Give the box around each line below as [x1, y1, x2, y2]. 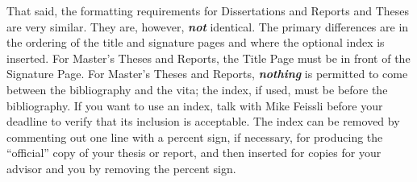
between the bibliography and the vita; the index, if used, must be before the [6, 81, 388, 97]
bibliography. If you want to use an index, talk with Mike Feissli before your [6, 97, 383, 114]
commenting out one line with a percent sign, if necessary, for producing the [6, 128, 383, 145]
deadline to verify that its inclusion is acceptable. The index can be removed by [6, 113, 400, 130]
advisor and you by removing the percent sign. [6, 159, 236, 176]
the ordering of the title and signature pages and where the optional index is [6, 34, 385, 51]
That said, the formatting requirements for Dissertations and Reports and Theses [6, 2, 410, 19]
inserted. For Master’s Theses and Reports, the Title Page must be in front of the [6, 49, 411, 66]
